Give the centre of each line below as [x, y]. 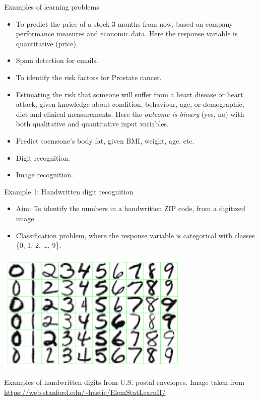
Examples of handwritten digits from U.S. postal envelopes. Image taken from [124, 382]
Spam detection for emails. [57, 60]
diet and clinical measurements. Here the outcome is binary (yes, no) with [130, 114]
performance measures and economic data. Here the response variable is [127, 34]
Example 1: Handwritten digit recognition [69, 191]
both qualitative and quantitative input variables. [92, 124]
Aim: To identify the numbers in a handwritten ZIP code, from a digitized [131, 208]
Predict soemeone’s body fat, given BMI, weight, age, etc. [105, 140]
